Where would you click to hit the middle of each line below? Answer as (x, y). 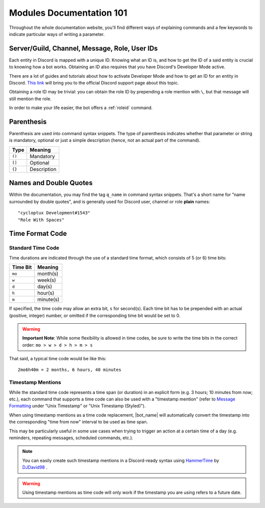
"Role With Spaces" (41, 220)
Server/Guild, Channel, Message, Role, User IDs (83, 48)
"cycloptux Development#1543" (54, 213)
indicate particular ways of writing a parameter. (57, 34)
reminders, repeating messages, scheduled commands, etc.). (71, 438)
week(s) (47, 280)
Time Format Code (38, 234)
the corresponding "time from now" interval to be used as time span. (79, 422)
